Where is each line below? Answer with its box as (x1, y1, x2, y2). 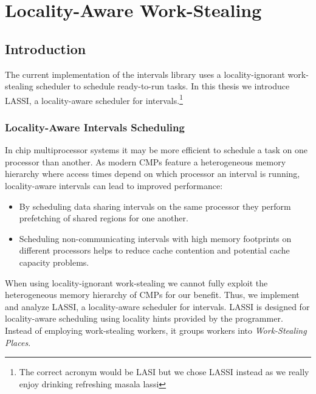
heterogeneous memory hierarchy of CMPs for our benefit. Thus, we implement (5, 288, 300, 301)
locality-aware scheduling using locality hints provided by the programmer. (5, 312, 283, 325)
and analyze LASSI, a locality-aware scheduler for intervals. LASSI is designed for (5, 300, 310, 313)
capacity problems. (19, 255, 89, 268)
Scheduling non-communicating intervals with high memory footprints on (19, 232, 292, 244)
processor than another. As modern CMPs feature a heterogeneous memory (5, 155, 286, 168)
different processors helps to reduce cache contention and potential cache (19, 244, 290, 257)
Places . (5, 336, 31, 348)
